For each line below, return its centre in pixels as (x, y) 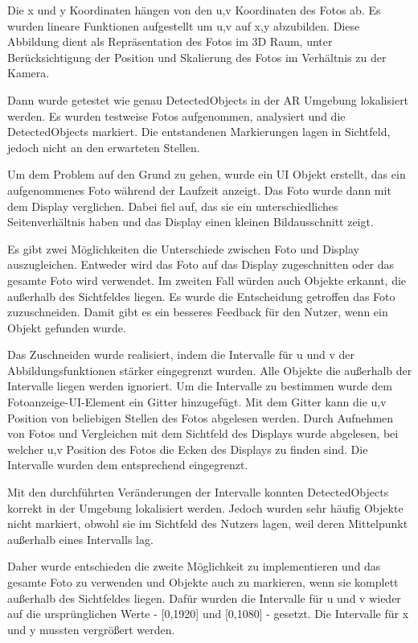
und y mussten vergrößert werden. (91, 629)
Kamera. (29, 73)
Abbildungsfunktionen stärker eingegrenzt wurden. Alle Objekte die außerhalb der (210, 370)
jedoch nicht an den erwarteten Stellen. (104, 147)
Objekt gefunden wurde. (67, 327)
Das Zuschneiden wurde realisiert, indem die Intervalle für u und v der (181, 354)
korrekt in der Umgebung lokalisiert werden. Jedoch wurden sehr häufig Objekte (205, 507)
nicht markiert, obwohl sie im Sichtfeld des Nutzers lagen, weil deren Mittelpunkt (208, 523)
